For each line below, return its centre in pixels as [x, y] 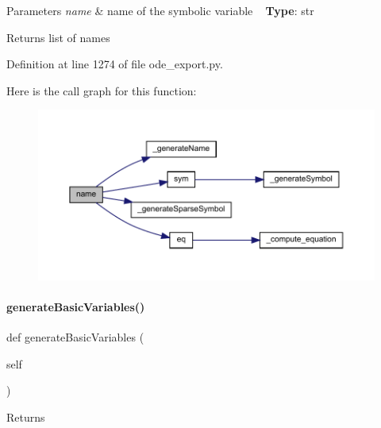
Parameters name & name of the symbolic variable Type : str [160, 10]
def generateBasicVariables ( [75, 337]
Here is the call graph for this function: [102, 90]
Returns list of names [58, 37]
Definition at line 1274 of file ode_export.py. [115, 64]
